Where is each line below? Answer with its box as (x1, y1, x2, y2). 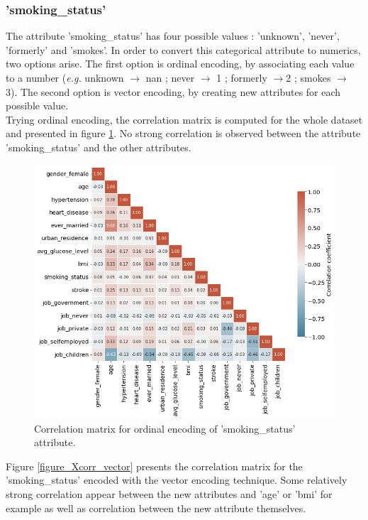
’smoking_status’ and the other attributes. (6, 139, 191, 154)
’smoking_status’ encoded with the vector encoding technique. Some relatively (6, 472, 347, 487)
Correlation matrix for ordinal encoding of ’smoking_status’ (34, 421, 296, 435)
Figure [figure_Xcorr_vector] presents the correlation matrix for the (6, 458, 303, 473)
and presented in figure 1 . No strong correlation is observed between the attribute (6, 126, 361, 141)
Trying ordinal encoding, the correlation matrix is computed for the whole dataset (6, 112, 363, 126)
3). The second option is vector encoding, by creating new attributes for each (6, 84, 341, 99)
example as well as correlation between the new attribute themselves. (6, 500, 306, 515)
